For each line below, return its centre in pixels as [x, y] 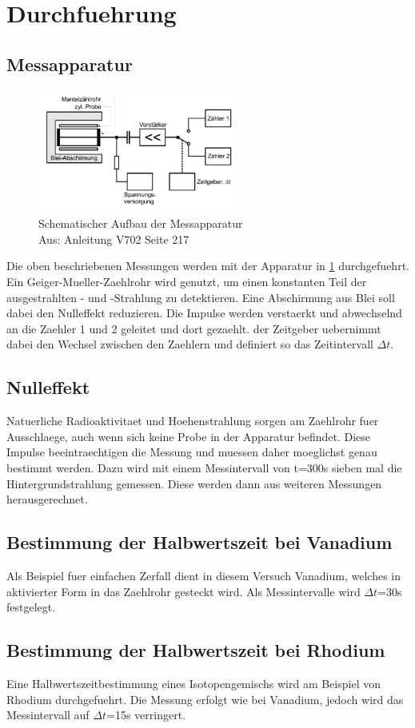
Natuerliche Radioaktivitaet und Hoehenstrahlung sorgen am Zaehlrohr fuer [193, 421]
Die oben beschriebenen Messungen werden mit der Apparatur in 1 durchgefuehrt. [208, 266]
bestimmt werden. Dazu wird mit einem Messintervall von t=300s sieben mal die [204, 467]
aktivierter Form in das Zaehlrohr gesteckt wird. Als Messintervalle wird [184, 591]
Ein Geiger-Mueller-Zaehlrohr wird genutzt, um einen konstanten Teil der [187, 281]
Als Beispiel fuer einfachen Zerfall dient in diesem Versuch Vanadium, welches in [204, 575]
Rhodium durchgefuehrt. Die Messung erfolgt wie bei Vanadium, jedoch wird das [205, 699]
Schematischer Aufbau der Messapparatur [141, 223]
